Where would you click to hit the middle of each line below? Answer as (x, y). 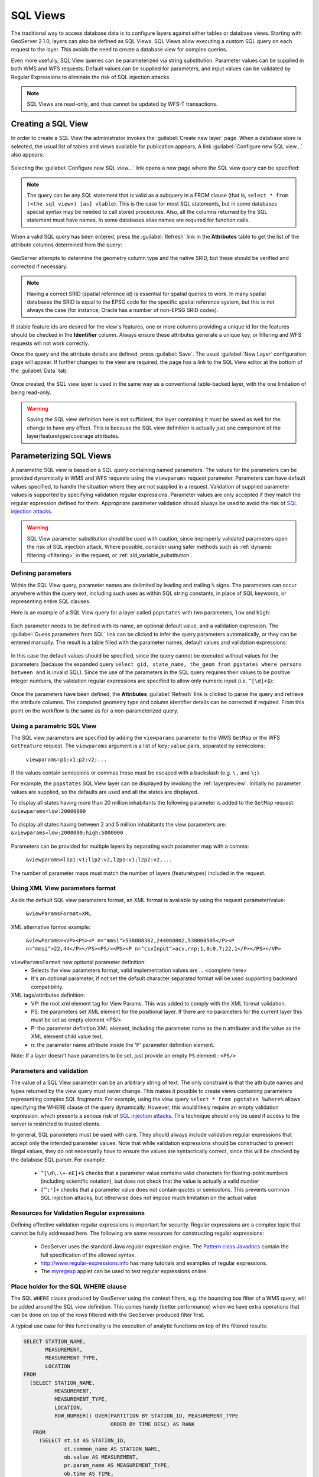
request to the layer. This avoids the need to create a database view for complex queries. (119, 50)
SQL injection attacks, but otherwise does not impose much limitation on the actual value (149, 1198)
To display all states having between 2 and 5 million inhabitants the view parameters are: (119, 825)
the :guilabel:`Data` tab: (39, 370)
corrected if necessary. (39, 266)
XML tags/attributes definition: (48, 995)
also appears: (27, 154)
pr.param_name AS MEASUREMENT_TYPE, (117, 1465)
